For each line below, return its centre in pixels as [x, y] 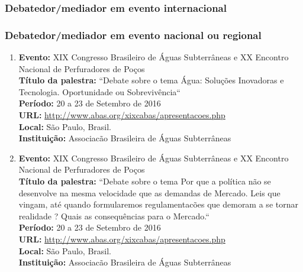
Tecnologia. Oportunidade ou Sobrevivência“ [99, 91]
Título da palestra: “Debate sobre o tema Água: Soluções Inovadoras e [151, 80]
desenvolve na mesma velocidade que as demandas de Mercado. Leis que [149, 192]
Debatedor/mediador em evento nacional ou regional [133, 35]
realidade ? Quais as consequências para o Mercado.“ [114, 216]
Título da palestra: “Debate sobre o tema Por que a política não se [145, 181]
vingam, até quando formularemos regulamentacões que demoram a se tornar [158, 204]
